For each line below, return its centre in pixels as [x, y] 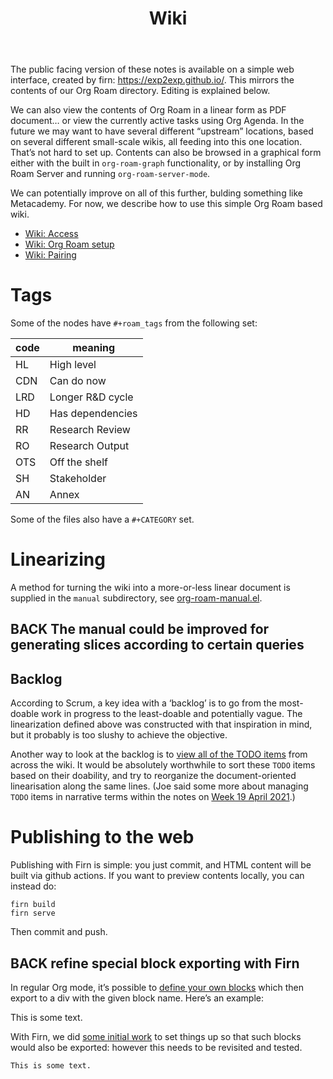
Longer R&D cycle [91, 397]
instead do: [33, 886]
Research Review [90, 430]
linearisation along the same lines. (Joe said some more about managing [159, 786]
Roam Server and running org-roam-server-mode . [110, 174]
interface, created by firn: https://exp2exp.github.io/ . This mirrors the [152, 80]
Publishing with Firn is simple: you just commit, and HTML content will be [161, 865]
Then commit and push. [59, 932]
